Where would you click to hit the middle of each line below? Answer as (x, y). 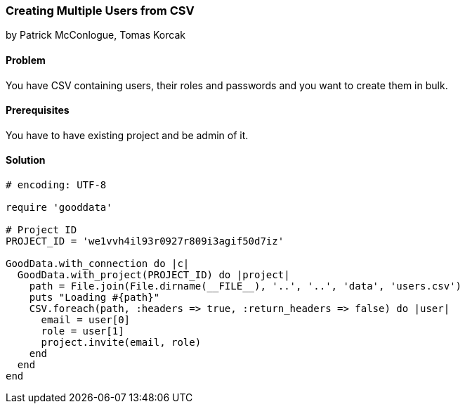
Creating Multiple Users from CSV (100, 11)
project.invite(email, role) (121, 343)
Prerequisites (38, 110)
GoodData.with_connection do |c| (98, 264)
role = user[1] (83, 331)
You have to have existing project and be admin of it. (127, 135)
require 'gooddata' (59, 208)
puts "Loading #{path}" (94, 298)
